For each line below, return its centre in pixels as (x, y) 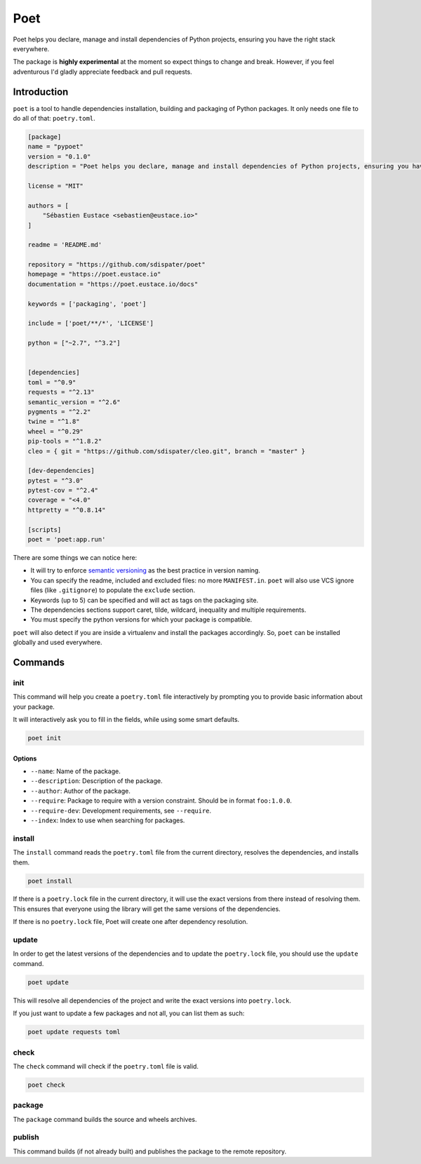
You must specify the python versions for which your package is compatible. (141, 620)
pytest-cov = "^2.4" (63, 490)
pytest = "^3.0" (56, 480)
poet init (45, 738)
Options (25, 758)
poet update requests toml (74, 1032)
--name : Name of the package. (75, 771)
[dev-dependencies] (61, 471)
